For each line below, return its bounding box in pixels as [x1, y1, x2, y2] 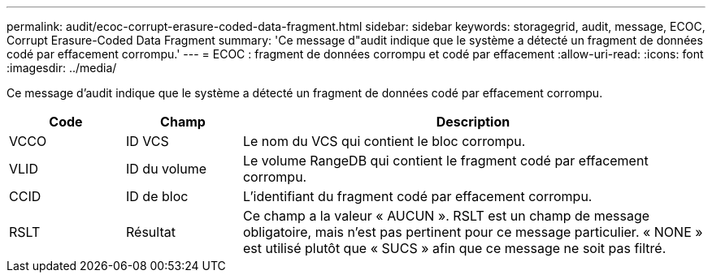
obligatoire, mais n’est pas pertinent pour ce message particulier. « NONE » [242, 224, 703, 240]
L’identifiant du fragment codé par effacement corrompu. [242, 188, 593, 204]
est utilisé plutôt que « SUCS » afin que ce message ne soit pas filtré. [242, 240, 666, 256]
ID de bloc [125, 188, 189, 204]
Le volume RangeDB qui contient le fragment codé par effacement [242, 152, 649, 169]
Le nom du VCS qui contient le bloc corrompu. [242, 133, 526, 149]
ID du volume [125, 161, 207, 177]
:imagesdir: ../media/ [7, 61, 117, 75]
